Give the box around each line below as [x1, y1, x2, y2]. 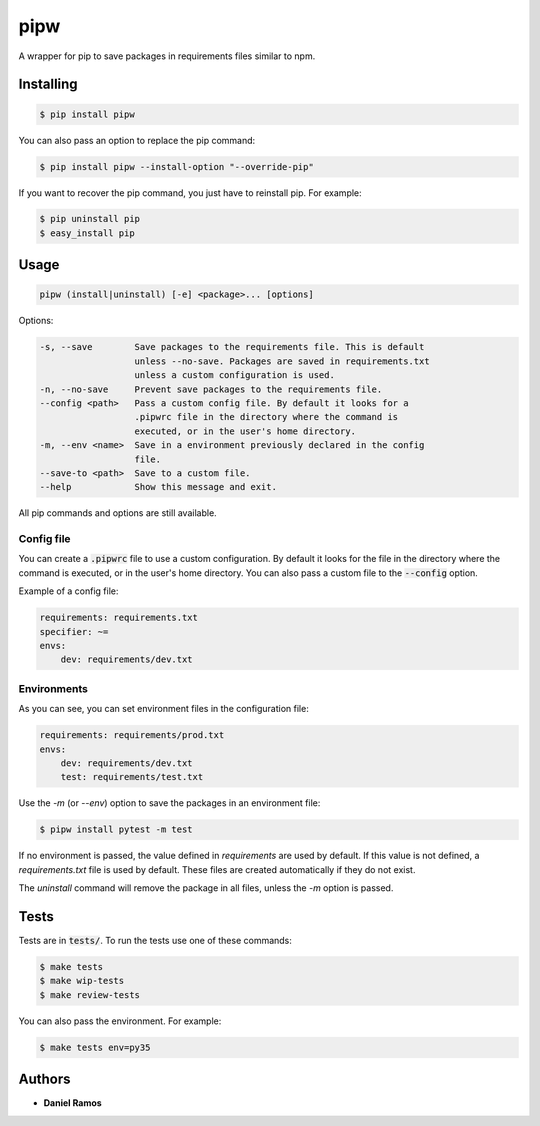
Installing [18, 76, 79, 93]
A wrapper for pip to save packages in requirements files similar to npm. [18, 50, 316, 62]
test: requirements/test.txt [60, 771, 204, 783]
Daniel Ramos [43, 1097, 102, 1109]
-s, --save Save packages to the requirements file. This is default [39, 341, 425, 353]
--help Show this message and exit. [39, 481, 277, 493]
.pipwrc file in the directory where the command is [134, 411, 399, 423]
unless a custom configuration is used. [134, 370, 335, 381]
